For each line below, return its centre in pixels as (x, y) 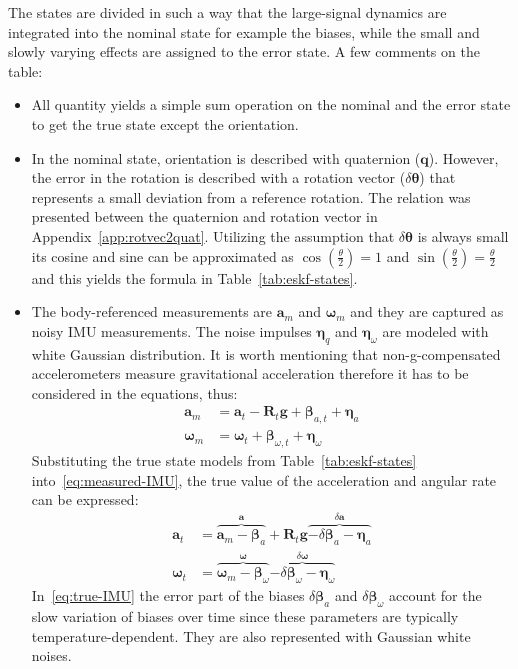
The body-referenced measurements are (152, 311)
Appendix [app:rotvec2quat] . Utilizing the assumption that (213, 235)
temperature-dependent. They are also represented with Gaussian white (251, 635)
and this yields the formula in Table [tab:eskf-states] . (194, 277)
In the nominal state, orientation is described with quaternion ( (226, 157)
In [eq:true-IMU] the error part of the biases (168, 595)
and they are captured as (427, 311)
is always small (463, 235)
